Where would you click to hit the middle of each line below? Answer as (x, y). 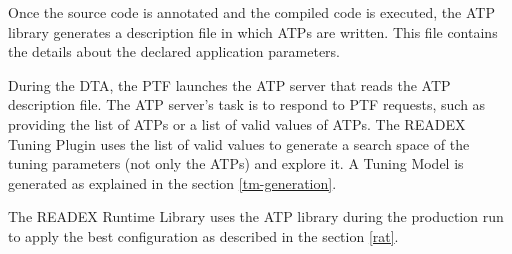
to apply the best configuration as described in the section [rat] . (203, 235)
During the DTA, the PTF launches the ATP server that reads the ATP (229, 84)
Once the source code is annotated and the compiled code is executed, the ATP (251, 12)
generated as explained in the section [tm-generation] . (172, 182)
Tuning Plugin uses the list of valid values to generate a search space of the (239, 143)
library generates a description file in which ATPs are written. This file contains (253, 31)
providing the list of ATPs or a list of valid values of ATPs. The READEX (237, 123)
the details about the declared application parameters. (174, 51)
